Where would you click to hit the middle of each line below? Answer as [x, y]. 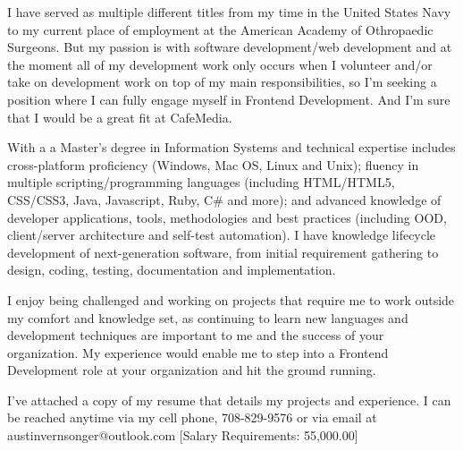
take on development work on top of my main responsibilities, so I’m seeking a [222, 82]
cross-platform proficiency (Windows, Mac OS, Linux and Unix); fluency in [213, 164]
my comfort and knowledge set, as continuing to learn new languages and [208, 317]
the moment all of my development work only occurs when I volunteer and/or [220, 64]
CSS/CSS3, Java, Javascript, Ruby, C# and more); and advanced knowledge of [224, 199]
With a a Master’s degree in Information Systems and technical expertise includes [231, 147]
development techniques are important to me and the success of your [196, 335]
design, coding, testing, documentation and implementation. [172, 270]
